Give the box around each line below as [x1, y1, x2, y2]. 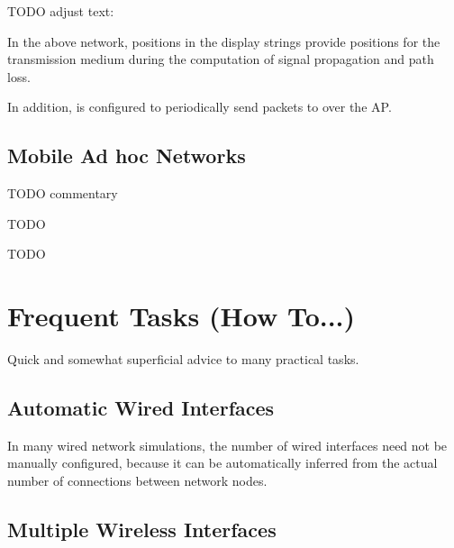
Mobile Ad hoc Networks [7, 142, 246, 169]
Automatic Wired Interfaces [7, 394, 275, 422]
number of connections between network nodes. [7, 471, 268, 490]
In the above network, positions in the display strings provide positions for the [7, 32, 440, 50]
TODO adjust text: [7, 2, 114, 20]
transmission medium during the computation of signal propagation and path [7, 50, 434, 68]
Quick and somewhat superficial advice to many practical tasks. [7, 350, 359, 369]
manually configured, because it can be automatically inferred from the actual [7, 453, 438, 472]
